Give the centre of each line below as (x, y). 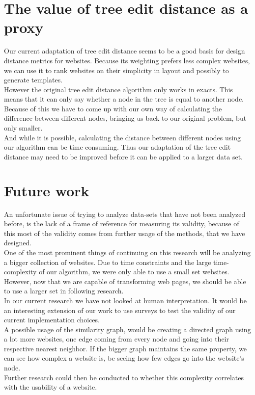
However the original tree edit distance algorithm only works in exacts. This (118, 89)
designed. (18, 243)
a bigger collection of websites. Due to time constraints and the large (108, 262)
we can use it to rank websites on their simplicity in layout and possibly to (116, 70)
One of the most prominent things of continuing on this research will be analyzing (127, 252)
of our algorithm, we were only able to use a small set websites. (134, 272)
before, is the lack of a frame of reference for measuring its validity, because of (122, 224)
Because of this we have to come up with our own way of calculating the (113, 108)
